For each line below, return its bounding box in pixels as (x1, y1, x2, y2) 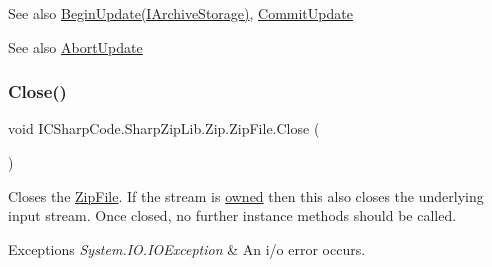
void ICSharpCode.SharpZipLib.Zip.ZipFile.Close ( (8, 118, 320, 139)
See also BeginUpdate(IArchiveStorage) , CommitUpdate (8, 3, 353, 23)
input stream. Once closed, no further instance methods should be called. (8, 205, 457, 226)
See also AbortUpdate (8, 36, 143, 57)
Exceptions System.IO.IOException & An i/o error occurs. (8, 238, 366, 259)
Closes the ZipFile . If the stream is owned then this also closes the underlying (8, 185, 484, 206)
